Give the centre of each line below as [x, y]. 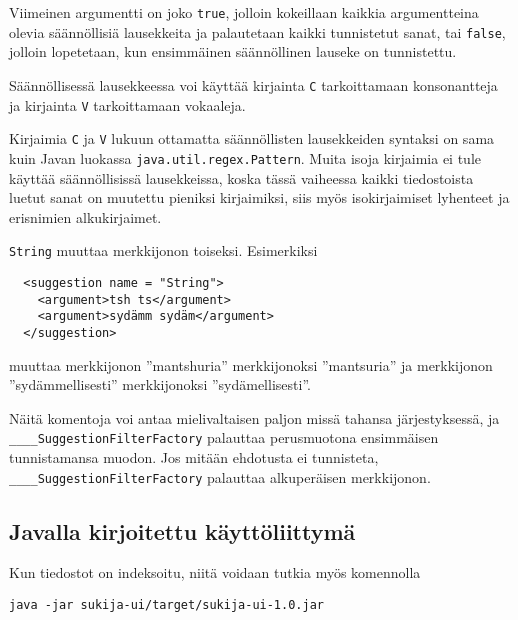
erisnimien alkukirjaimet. [85, 216]
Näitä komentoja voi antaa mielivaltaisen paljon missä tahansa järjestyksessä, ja [254, 417]
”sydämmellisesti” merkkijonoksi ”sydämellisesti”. [160, 384]
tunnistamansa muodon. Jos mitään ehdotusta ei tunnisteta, [194, 457]
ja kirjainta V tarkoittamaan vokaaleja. [127, 104]
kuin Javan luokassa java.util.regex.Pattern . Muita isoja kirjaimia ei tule [245, 157]
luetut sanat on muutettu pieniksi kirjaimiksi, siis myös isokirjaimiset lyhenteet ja [259, 197]
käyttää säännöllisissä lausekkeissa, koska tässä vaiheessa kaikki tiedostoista [241, 177]
